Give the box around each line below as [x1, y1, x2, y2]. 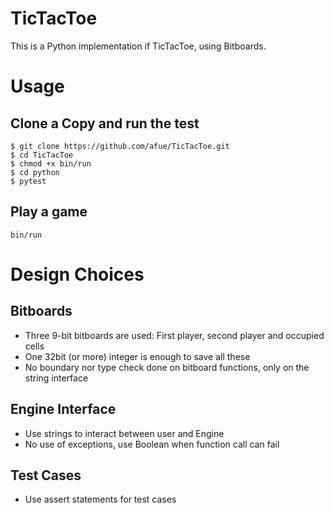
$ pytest [10, 176, 47, 186]
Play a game [10, 203, 88, 221]
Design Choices [10, 263, 145, 286]
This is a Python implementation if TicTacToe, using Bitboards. [10, 40, 267, 52]
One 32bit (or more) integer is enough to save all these [24, 350, 251, 362]
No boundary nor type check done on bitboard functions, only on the [24, 361, 310, 373]
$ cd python [10, 167, 60, 177]
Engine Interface [10, 401, 117, 418]
